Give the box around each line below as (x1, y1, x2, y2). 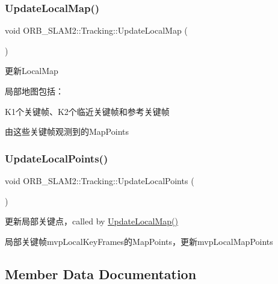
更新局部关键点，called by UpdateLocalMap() (5, 215, 178, 227)
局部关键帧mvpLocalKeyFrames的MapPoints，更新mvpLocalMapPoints (5, 235, 273, 247)
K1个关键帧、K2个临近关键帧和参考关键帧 (5, 105, 170, 117)
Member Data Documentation (5, 264, 197, 283)
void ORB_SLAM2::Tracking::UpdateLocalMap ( (5, 24, 188, 37)
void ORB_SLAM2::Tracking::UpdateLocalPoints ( (5, 174, 194, 187)
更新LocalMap (5, 64, 58, 77)
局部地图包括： (5, 85, 64, 97)
